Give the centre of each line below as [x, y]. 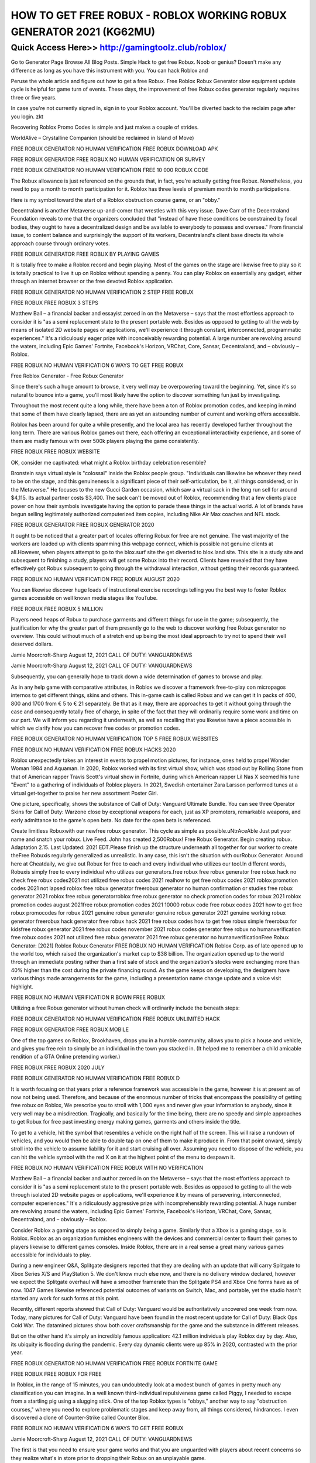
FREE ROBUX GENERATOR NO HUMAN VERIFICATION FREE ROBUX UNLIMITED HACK [116, 1019]
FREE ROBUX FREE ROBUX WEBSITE [56, 452]
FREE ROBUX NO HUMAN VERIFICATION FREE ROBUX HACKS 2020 [93, 750]
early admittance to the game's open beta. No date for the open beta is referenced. [111, 820]
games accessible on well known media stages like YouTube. [84, 598]
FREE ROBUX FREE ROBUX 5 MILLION [57, 609]
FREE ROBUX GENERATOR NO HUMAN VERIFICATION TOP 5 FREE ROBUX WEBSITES [115, 739]
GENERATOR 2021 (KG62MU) [83, 32]
